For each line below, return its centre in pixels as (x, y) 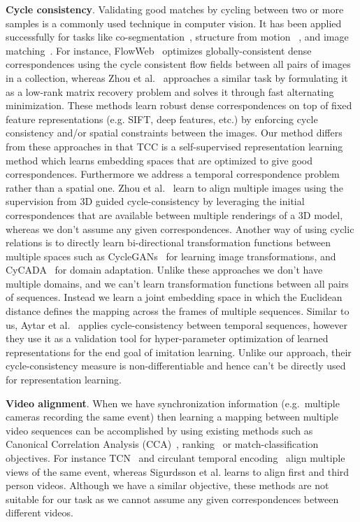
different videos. (39, 513)
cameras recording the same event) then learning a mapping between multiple (172, 417)
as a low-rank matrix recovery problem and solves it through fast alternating (170, 91)
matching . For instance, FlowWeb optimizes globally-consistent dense (159, 50)
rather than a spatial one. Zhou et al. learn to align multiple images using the (174, 187)
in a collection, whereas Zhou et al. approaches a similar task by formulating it (177, 77)
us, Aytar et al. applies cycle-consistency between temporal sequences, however (177, 324)
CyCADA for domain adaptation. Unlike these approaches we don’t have (164, 270)
